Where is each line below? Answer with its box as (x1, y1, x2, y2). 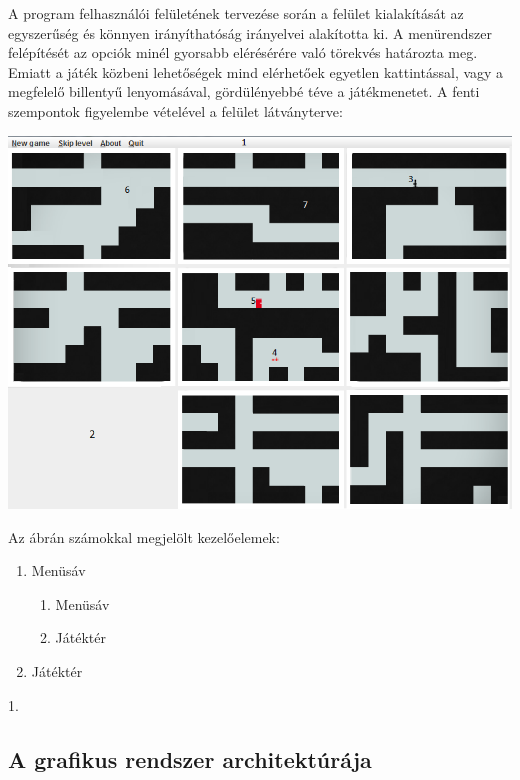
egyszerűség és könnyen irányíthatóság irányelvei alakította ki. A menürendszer (8, 22, 492, 43)
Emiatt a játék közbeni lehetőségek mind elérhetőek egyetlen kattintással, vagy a (8, 61, 504, 82)
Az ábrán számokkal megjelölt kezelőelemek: (8, 526, 280, 547)
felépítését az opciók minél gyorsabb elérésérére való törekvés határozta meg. (8, 42, 478, 63)
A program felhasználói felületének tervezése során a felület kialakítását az (8, 3, 464, 23)
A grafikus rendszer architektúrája (8, 743, 372, 774)
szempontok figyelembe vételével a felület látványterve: (8, 100, 343, 121)
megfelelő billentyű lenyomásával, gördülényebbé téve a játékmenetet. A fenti (8, 81, 480, 102)
